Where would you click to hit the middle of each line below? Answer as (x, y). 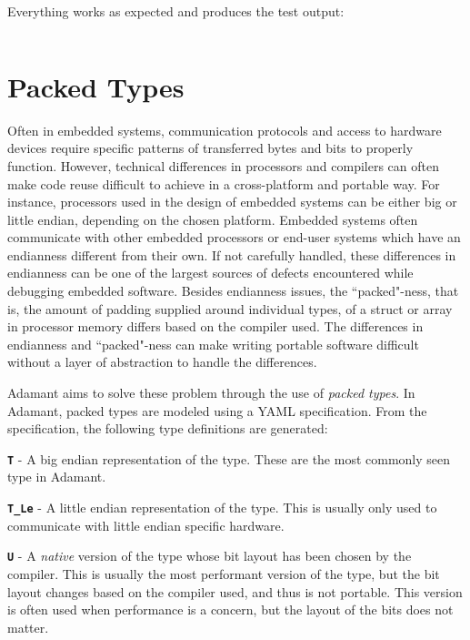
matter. (28, 627)
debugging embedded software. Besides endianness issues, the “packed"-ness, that (233, 291)
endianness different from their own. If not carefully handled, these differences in (232, 254)
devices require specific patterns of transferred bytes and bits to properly (210, 148)
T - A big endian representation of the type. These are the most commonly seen (229, 458)
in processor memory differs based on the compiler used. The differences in (215, 326)
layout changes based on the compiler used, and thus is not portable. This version (235, 591)
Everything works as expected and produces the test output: (176, 11)
